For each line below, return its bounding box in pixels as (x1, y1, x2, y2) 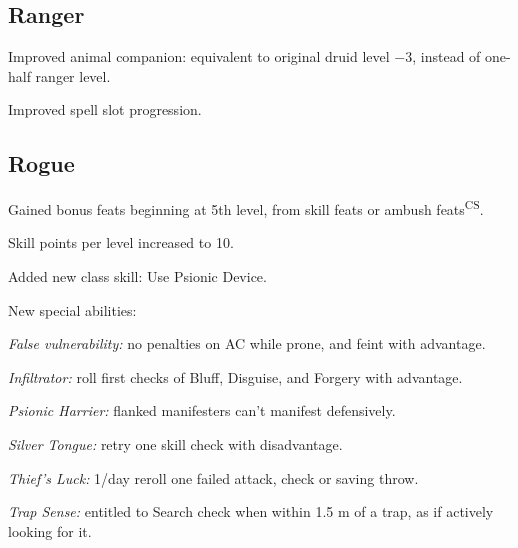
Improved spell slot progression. (8, 99, 202, 120)
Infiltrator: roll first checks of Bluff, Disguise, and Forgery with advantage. (8, 366, 463, 387)
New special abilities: (8, 299, 137, 320)
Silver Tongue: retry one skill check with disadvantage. (8, 434, 343, 454)
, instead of (412, 46, 481, 67)
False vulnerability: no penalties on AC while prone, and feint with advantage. (8, 333, 486, 354)
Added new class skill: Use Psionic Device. (8, 266, 267, 287)
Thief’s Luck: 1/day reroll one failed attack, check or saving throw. (8, 467, 419, 488)
